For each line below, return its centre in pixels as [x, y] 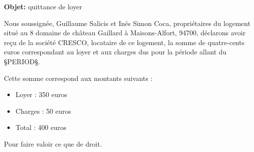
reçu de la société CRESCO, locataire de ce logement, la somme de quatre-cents [124, 42]
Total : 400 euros [41, 127]
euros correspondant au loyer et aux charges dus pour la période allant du [115, 52]
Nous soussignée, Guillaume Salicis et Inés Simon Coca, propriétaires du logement [127, 23]
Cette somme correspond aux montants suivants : [78, 78]
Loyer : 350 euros [41, 94]
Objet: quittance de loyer [43, 6]
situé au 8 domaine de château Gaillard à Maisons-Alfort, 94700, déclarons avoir [125, 33]
